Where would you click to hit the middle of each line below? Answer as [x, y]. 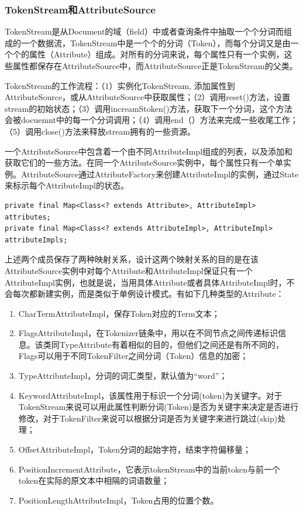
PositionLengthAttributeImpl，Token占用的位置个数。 [118, 500]
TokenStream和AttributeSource [80, 9]
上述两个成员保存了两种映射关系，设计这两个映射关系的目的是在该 [132, 259]
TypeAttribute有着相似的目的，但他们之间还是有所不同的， [171, 344]
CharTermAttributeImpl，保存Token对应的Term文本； [119, 313]
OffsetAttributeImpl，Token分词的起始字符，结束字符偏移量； [135, 449]
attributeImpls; [36, 240]
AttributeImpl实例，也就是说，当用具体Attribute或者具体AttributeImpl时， [146, 282]
